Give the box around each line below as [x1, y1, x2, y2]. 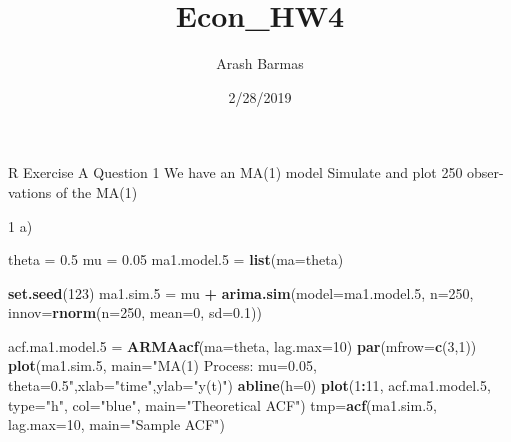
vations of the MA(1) [8, 181, 138, 202]
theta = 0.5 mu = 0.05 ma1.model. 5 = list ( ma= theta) [8, 249, 344, 270]
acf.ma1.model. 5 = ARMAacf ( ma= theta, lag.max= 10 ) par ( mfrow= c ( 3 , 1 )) [8, 335, 477, 356]
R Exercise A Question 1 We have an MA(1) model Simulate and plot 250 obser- [8, 162, 504, 183]
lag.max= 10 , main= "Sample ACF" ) [8, 414, 225, 435]
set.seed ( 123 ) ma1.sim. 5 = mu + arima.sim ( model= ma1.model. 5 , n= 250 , [8, 282, 474, 303]
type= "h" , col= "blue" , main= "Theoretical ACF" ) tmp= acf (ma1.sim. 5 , [8, 394, 437, 415]
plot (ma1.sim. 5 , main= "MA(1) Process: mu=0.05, [8, 355, 317, 376]
